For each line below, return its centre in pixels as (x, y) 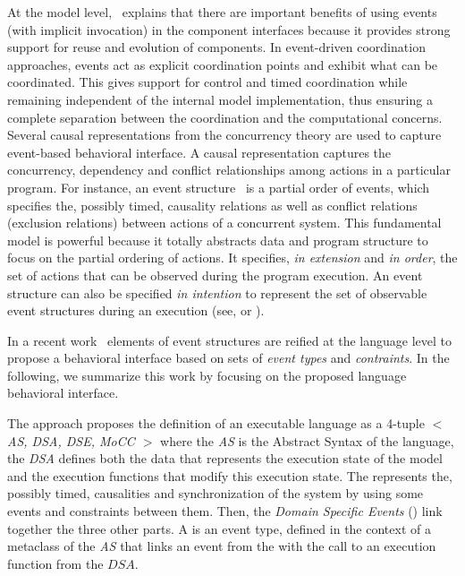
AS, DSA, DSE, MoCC (71, 440)
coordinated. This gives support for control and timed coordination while (207, 82)
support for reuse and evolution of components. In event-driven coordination (216, 47)
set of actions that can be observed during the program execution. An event (215, 275)
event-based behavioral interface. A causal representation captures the (199, 152)
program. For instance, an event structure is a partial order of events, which (219, 187)
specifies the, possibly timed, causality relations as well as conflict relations (212, 205)
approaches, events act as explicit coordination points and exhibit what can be (223, 64)
